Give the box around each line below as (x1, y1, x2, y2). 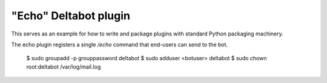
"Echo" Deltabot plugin (11, 9, 130, 22)
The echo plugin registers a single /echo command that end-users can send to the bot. (11, 41, 228, 48)
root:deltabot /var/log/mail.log (26, 63, 101, 70)
